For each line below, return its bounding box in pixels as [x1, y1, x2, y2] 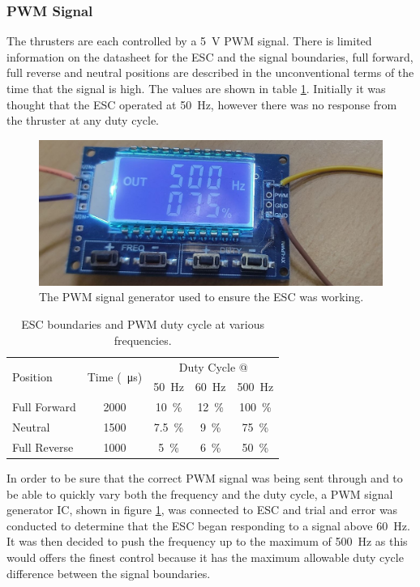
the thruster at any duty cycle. [6, 112, 159, 129]
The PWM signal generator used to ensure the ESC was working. [39, 288, 364, 305]
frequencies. [114, 331, 172, 348]
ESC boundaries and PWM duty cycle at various [21, 316, 264, 333]
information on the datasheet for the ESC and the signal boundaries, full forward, [6, 48, 414, 65]
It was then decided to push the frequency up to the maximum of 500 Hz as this [6, 533, 408, 550]
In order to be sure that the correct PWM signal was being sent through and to [6, 469, 403, 486]
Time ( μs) [87, 368, 143, 385]
